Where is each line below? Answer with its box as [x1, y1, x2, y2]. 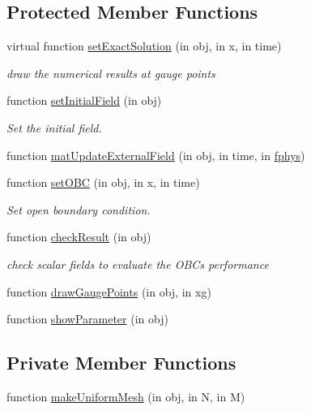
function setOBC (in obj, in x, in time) [6, 174, 200, 191]
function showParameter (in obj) [6, 310, 168, 327]
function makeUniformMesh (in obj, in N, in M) [6, 387, 245, 405]
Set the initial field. [6, 119, 102, 136]
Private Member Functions [6, 350, 236, 375]
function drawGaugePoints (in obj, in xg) [6, 283, 211, 300]
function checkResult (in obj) [6, 228, 151, 245]
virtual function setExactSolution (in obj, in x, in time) [6, 37, 282, 54]
